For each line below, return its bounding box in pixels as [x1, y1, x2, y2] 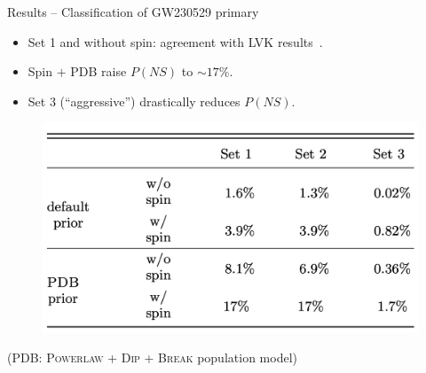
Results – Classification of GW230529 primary [7, 3, 259, 20]
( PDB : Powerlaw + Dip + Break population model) [7, 348, 297, 367]
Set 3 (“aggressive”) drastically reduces [28, 91, 241, 110]
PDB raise [70, 62, 127, 81]
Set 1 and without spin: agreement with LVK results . [28, 32, 323, 51]
